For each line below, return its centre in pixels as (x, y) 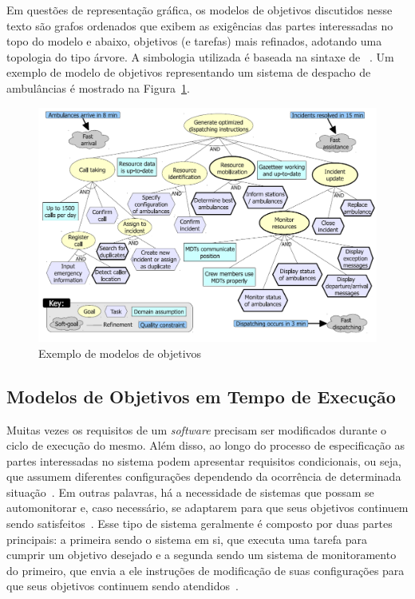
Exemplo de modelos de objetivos (120, 353)
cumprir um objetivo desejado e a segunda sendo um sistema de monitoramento (202, 555)
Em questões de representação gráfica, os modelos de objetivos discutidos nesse (200, 10)
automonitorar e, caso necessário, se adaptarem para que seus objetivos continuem (207, 508)
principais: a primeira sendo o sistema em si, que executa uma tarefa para (187, 539)
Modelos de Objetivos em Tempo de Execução (201, 396)
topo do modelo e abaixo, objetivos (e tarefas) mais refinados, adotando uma (194, 41)
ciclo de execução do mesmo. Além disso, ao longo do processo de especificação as (206, 445)
